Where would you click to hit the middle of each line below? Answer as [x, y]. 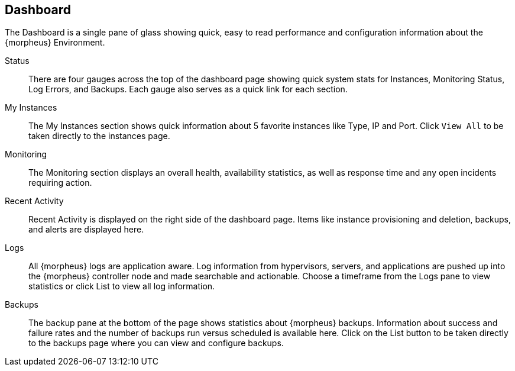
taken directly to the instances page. [99, 136]
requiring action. [60, 183]
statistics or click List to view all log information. [122, 286]
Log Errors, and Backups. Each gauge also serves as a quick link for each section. [188, 89]
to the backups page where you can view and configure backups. [156, 343]
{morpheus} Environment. [55, 43]
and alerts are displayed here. [86, 230]
